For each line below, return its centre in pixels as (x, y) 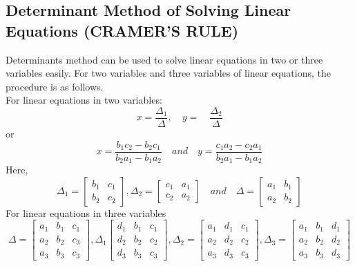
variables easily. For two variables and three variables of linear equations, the (168, 73)
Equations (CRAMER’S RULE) (122, 30)
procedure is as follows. (55, 86)
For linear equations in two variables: (84, 100)
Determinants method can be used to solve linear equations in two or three (164, 59)
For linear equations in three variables (86, 212)
